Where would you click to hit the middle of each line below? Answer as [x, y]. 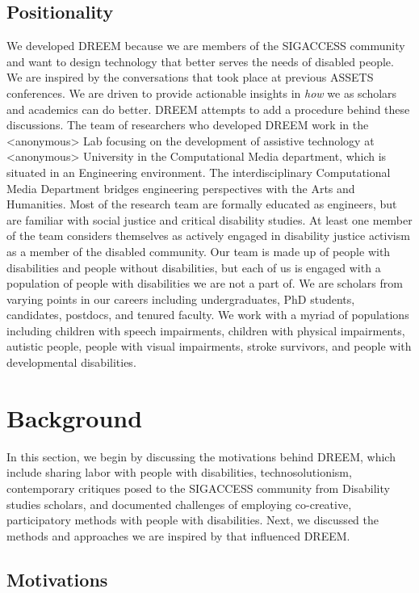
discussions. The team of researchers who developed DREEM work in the [188, 125]
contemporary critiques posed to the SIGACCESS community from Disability [198, 488]
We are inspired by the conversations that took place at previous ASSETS [190, 77]
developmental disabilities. [71, 362]
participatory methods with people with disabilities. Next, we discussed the [193, 520]
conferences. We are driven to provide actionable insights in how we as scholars [202, 93]
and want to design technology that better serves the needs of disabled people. [200, 61]
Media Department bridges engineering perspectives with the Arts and [181, 188]
